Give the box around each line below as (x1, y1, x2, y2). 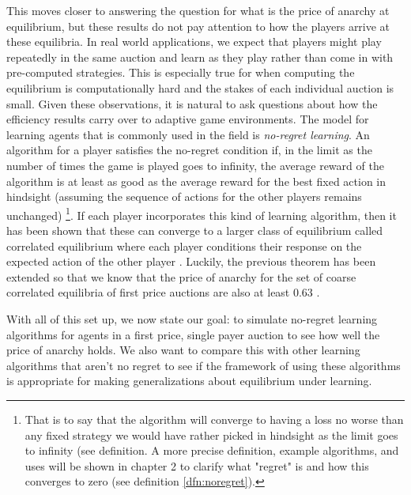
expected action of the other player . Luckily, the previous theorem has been (6, 253, 376, 270)
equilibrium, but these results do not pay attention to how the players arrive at (6, 17, 390, 34)
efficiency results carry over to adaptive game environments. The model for (6, 111, 369, 127)
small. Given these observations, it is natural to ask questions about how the (6, 95, 378, 111)
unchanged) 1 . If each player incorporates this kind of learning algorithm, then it (6, 204, 397, 223)
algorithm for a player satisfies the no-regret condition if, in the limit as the (6, 142, 372, 158)
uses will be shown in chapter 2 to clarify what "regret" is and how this (25, 457, 369, 474)
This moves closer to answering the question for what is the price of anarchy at (6, 2, 390, 18)
